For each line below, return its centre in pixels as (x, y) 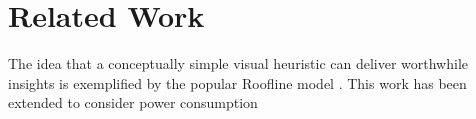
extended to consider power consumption (133, 102)
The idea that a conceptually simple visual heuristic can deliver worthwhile (238, 63)
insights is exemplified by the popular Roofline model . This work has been (237, 82)
